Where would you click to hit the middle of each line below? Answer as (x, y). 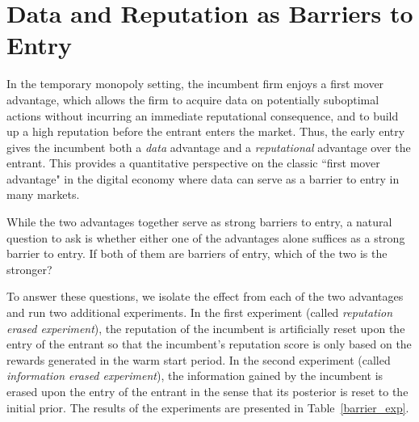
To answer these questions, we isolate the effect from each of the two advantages (205, 296)
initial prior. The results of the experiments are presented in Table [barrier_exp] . (208, 407)
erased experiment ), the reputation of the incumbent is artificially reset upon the (206, 328)
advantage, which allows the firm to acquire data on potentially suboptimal (193, 99)
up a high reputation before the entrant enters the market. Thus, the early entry (206, 131)
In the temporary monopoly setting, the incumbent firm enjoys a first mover (195, 84)
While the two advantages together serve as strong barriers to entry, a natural (199, 222)
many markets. (43, 194)
